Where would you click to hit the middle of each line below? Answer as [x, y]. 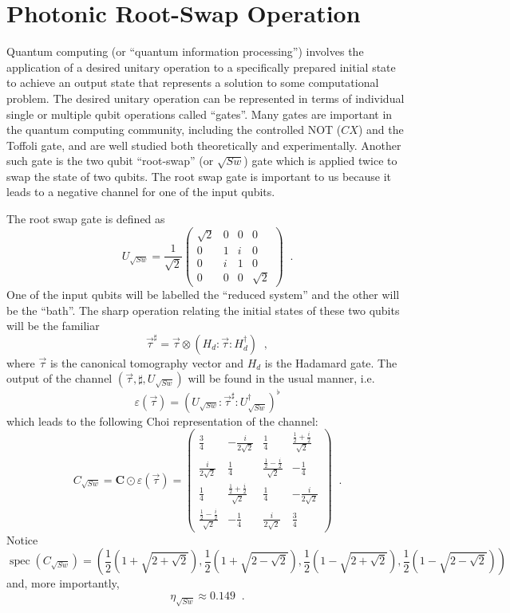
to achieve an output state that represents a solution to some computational [193, 83]
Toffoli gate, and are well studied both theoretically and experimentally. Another [204, 145]
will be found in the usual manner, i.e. [281, 378]
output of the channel [59, 378]
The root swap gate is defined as [86, 219]
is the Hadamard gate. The [331, 362]
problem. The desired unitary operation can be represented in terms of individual [206, 98]
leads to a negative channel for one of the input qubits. [141, 192]
